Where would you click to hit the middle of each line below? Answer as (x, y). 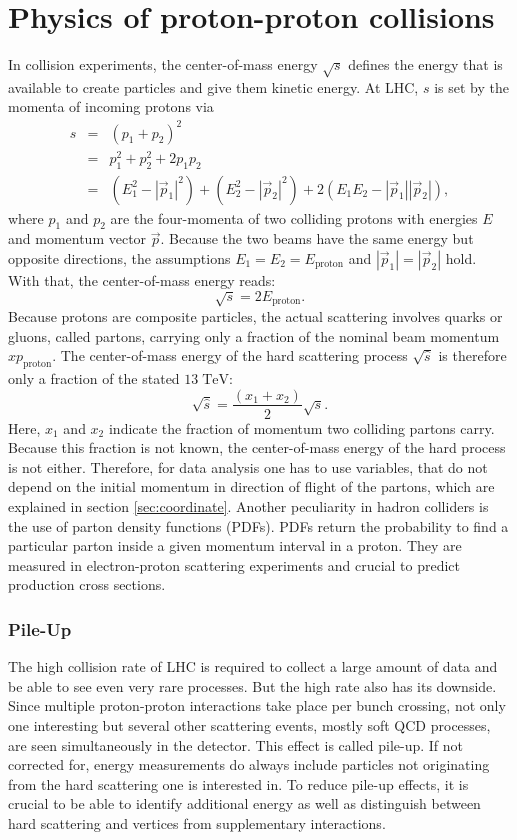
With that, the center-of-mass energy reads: (142, 279)
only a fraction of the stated (94, 377)
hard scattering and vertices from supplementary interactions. (197, 822)
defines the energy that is (425, 64)
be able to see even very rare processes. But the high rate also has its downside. (252, 685)
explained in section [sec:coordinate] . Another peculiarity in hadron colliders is (248, 505)
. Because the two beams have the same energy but (317, 238)
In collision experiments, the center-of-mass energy (163, 64)
